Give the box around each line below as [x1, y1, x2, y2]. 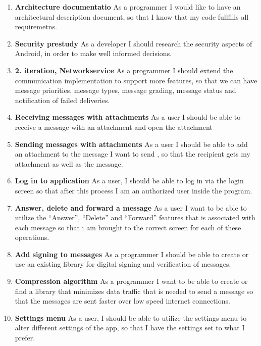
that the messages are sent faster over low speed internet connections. [15, 295, 230, 306]
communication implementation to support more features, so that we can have [15, 75, 257, 85]
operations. [15, 232, 49, 242]
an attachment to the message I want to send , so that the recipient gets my [15, 149, 251, 159]
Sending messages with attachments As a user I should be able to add [15, 138, 248, 149]
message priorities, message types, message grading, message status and [15, 85, 236, 95]
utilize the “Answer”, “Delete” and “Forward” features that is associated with [15, 212, 255, 223]
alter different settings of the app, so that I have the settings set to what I [15, 322, 245, 333]
